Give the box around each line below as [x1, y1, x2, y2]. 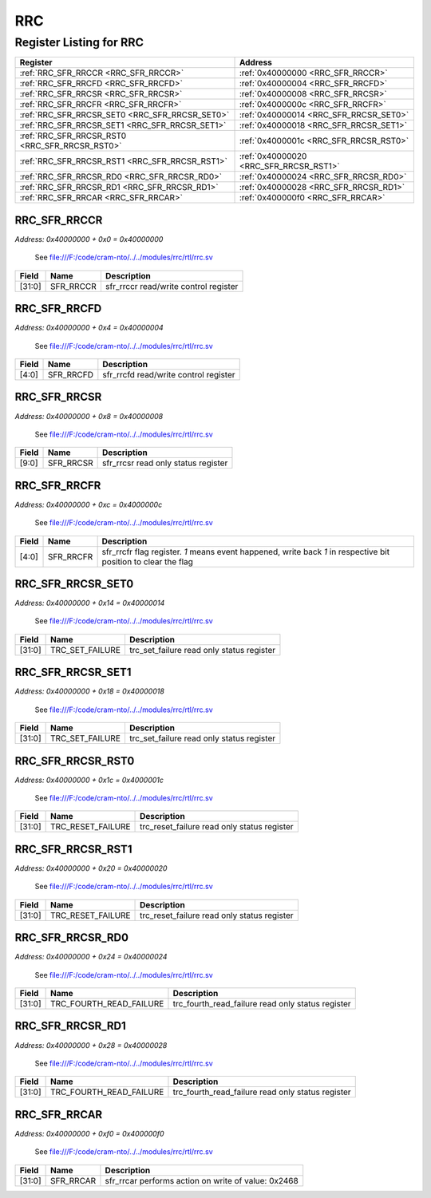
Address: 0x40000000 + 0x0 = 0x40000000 [14, 234, 164, 243]
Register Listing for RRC [14, 35, 144, 49]
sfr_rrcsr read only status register [102, 457, 228, 469]
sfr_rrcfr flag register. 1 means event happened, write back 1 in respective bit [101, 546, 390, 557]
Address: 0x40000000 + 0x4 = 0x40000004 [14, 323, 164, 333]
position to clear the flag [101, 556, 193, 567]
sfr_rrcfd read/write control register [102, 369, 235, 380]
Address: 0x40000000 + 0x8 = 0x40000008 [14, 411, 164, 421]
